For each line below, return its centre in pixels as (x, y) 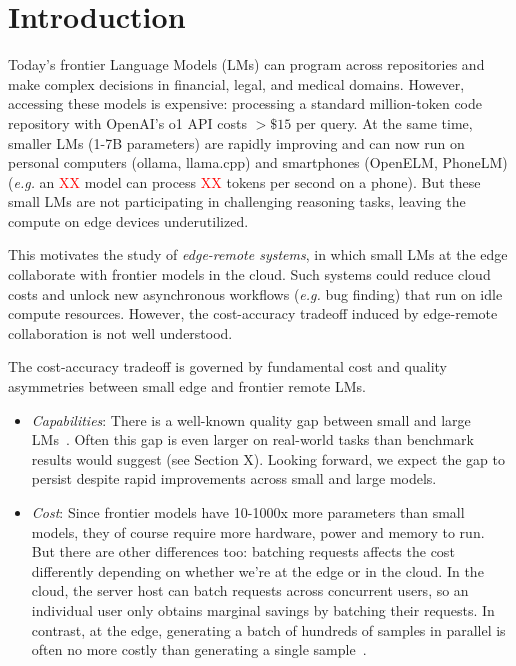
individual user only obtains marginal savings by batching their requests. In (263, 609)
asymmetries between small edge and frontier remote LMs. (187, 386)
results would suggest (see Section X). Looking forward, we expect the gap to (268, 458)
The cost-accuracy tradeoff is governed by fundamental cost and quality (227, 366)
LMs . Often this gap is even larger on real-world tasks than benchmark (252, 439)
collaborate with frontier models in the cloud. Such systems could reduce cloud (249, 274)
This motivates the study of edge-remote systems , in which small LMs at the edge (258, 254)
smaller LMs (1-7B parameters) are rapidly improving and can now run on (236, 142)
